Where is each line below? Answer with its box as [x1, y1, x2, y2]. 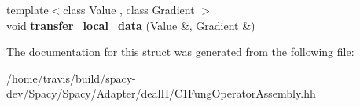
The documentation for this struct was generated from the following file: [6, 43, 354, 60]
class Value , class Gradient [63, 2, 195, 17]
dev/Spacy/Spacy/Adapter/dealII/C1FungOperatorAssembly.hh [6, 85, 316, 101]
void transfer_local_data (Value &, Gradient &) [6, 17, 255, 33]
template [6, 2, 49, 17]
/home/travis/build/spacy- [6, 69, 136, 86]
